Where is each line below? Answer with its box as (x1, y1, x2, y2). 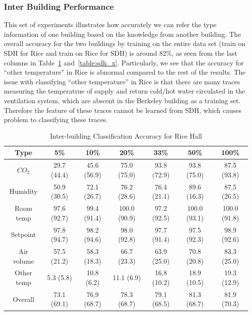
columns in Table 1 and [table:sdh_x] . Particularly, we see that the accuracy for (4, 57, 244, 67)
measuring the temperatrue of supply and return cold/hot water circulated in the (4, 86, 245, 96)
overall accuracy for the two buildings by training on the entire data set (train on (4, 38, 246, 48)
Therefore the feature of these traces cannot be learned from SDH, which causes (4, 105, 241, 115)
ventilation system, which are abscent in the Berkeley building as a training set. (4, 95, 241, 105)
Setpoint (11, 229, 36, 239)
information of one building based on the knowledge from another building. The (4, 29, 241, 39)
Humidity (9, 186, 38, 196)
